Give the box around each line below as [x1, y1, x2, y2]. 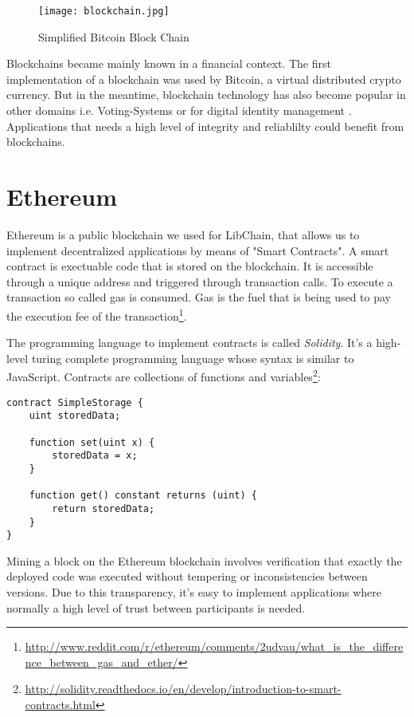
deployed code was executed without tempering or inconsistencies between [6, 568, 368, 585]
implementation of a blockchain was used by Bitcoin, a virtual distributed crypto [6, 70, 401, 87]
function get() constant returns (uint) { [29, 490, 257, 502]
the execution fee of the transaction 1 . [6, 305, 187, 324]
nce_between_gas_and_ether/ [25, 653, 178, 670]
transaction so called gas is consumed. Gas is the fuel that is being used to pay [6, 289, 392, 305]
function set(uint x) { [29, 436, 155, 448]
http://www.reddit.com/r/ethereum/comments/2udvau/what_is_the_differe [25, 638, 404, 655]
